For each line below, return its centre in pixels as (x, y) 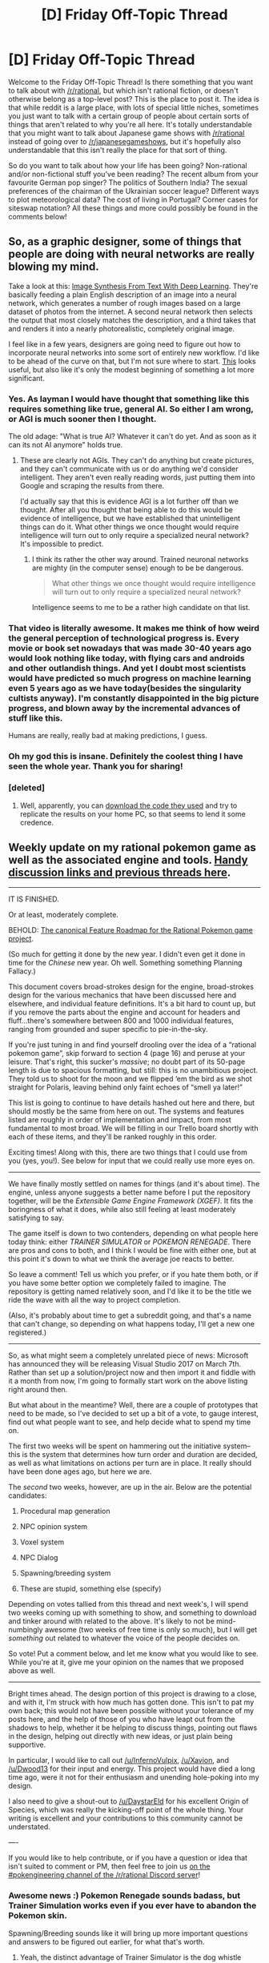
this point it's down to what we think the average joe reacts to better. (121, 1259)
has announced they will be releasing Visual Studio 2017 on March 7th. (125, 1364)
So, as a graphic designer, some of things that (125, 242)
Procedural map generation (65, 1511)
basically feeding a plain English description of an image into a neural (123, 295)
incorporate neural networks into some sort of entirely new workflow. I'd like (134, 352)
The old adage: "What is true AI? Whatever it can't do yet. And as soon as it (132, 436)
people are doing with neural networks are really (131, 254)
